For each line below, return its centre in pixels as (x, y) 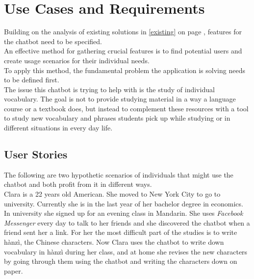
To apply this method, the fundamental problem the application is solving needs (125, 70)
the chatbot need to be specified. (53, 41)
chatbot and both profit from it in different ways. (78, 184)
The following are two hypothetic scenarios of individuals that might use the (119, 174)
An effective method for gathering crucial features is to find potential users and (123, 51)
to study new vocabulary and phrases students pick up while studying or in (117, 118)
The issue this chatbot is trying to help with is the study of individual (109, 89)
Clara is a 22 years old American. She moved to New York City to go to (112, 194)
